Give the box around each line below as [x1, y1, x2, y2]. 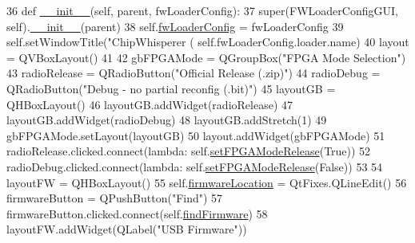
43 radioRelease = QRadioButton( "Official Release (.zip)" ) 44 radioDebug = [6, 65, 381, 81]
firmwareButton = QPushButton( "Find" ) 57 [6, 190, 223, 206]
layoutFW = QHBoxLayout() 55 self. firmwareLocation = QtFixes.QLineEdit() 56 [6, 174, 407, 190]
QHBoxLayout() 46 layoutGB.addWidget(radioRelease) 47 [6, 96, 293, 112]
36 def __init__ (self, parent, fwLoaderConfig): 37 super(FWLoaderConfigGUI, [6, 2, 398, 18]
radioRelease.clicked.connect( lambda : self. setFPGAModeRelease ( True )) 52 [6, 143, 371, 159]
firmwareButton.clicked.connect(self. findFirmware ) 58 [6, 205, 268, 221]
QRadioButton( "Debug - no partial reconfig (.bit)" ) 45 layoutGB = [6, 80, 336, 96]
